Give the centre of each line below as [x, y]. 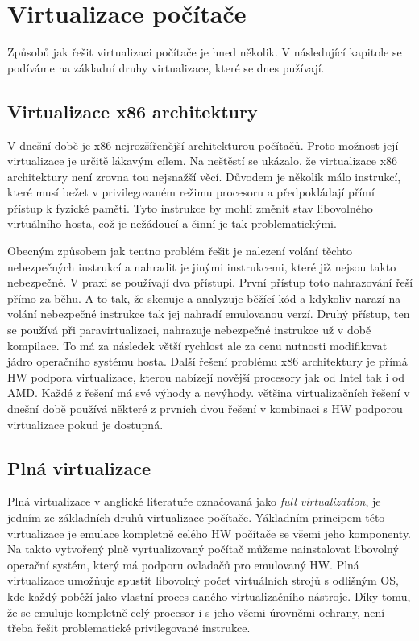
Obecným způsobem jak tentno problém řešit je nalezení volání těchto [180, 251]
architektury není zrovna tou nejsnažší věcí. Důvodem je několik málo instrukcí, [204, 176]
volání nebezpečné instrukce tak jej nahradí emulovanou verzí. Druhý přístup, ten [209, 314]
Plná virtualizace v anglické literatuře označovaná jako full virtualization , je [194, 501]
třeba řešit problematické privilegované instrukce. [129, 628]
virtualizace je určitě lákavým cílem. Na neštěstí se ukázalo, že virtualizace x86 [203, 161]
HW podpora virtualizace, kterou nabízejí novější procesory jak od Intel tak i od [206, 376]
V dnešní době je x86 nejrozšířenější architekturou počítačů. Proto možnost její [203, 145]
